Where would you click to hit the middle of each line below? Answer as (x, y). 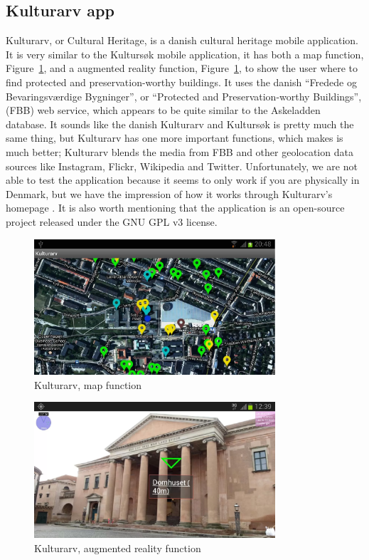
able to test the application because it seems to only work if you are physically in (183, 180)
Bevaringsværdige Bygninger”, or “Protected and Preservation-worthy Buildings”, (184, 96)
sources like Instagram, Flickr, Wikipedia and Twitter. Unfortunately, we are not (182, 166)
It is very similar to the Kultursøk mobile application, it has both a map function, (185, 54)
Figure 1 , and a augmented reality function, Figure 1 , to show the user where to (182, 68)
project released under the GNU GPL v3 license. (112, 221)
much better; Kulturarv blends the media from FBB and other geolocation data (180, 151)
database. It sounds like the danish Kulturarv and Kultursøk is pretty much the (180, 124)
